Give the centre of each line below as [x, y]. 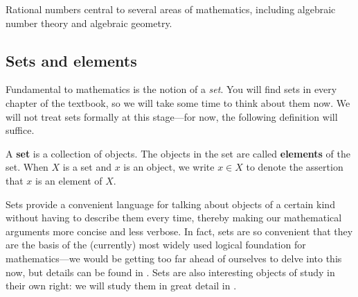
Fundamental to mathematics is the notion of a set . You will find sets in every [171, 89]
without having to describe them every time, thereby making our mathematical [174, 218]
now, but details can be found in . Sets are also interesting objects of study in [170, 272]
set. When [27, 167]
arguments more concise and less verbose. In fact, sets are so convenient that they [179, 231]
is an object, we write [169, 167]
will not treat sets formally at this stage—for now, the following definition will [172, 116]
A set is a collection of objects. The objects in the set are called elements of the [178, 153]
